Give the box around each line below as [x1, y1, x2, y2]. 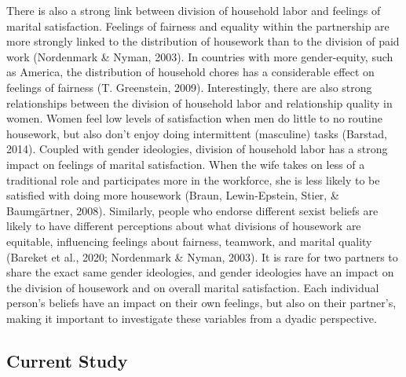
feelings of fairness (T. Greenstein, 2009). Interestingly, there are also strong [6, 79, 372, 95]
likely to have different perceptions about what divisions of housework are [6, 218, 361, 234]
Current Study [6, 348, 128, 372]
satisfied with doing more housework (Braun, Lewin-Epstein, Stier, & [6, 187, 339, 203]
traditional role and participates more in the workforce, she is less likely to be [6, 171, 380, 188]
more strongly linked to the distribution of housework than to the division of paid [6, 33, 400, 49]
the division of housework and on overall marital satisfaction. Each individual [6, 279, 379, 295]
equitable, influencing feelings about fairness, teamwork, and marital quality [6, 232, 372, 249]
